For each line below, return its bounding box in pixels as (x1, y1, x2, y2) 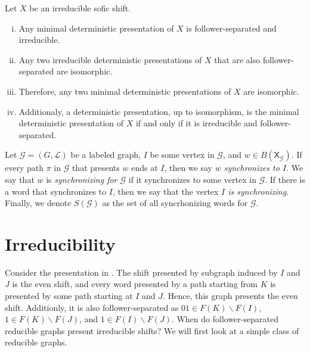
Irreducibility (5, 231, 116, 256)
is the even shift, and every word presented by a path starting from (12, 278, 258, 290)
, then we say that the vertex (113, 185, 219, 197)
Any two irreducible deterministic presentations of (18, 53, 202, 66)
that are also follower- (214, 53, 294, 66)
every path (5, 161, 44, 174)
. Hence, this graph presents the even (163, 289, 298, 302)
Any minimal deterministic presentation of (18, 21, 174, 34)
